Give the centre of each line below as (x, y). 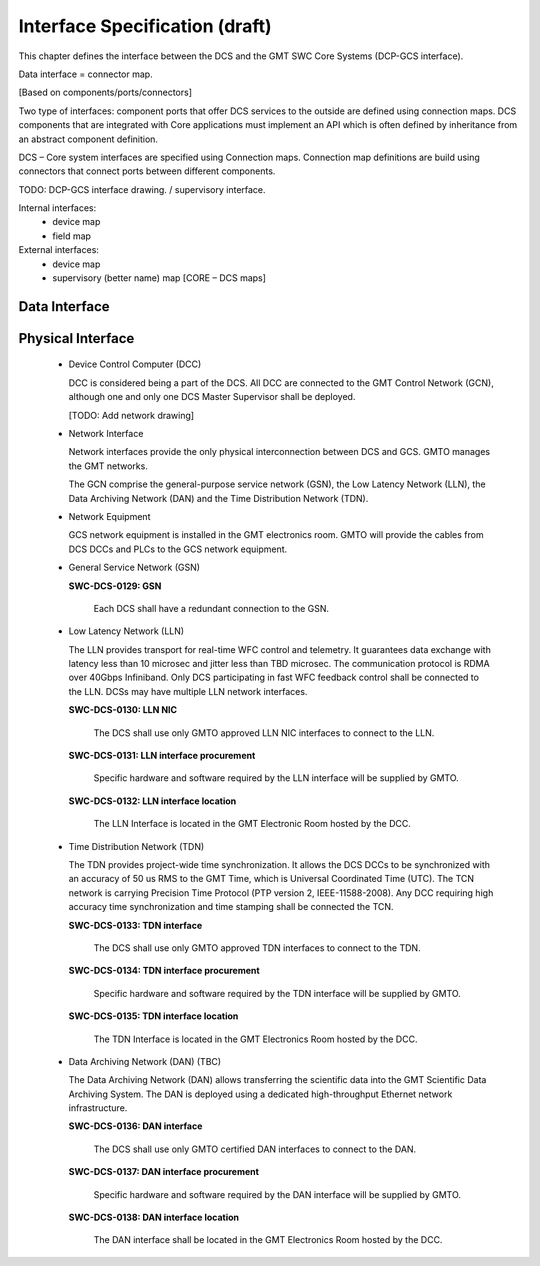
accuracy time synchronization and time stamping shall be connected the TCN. (231, 907)
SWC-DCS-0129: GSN (115, 586)
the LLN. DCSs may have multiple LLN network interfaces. (188, 691)
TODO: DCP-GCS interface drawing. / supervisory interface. (142, 189)
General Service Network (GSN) (134, 567)
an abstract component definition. (88, 139)
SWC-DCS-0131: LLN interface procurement (162, 756)
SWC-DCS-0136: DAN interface (135, 1126)
